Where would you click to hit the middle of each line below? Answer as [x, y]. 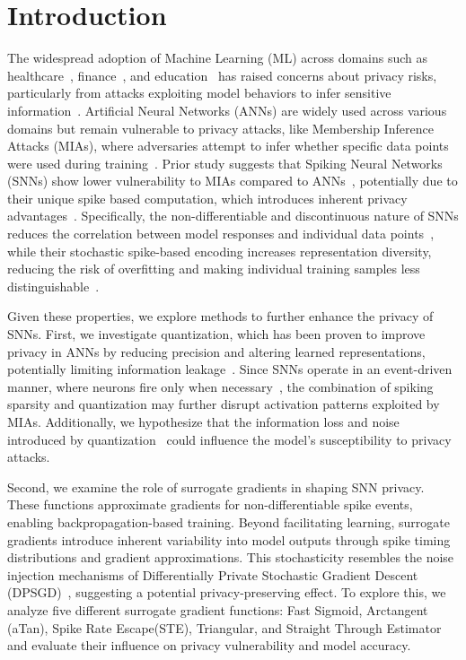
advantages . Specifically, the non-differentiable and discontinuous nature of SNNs [233, 216]
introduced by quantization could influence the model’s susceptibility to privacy [229, 439]
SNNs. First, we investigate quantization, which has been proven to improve [216, 334]
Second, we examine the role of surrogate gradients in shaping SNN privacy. [216, 486]
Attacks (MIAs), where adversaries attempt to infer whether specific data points [228, 146]
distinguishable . [53, 286]
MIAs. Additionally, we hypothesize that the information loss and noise [203, 421]
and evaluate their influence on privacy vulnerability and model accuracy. [209, 645]
